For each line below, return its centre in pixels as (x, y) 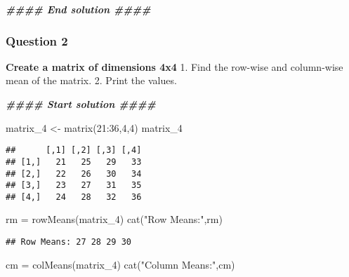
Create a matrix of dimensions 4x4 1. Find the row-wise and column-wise (174, 66)
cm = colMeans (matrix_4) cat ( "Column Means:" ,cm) (120, 264)
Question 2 (37, 40)
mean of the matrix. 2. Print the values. (91, 80)
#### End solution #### (78, 9)
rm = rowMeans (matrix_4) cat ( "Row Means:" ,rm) (114, 219)
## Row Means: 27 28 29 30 (68, 242)
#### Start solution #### (81, 104)
